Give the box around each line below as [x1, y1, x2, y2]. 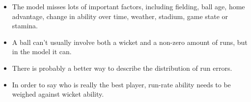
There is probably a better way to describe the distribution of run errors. [12, 62, 232, 73]
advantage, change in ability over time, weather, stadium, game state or [12, 11, 228, 21]
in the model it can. [12, 46, 72, 57]
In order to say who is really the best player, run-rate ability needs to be [12, 79, 231, 89]
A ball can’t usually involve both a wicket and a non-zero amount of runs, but [12, 37, 248, 47]
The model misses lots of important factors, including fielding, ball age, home [12, 1, 245, 11]
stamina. [12, 20, 38, 31]
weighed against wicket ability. [12, 89, 104, 99]
